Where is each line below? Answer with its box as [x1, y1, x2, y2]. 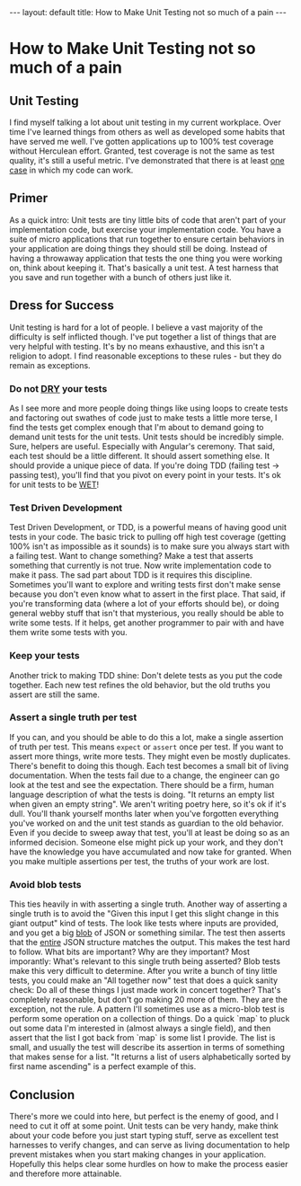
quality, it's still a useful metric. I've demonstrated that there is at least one [9, 155, 285, 165]
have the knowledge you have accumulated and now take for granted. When [9, 846, 292, 857]
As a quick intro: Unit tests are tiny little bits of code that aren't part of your [9, 214, 287, 226]
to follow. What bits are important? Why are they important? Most [9, 946, 250, 958]
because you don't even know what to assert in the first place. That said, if [9, 589, 286, 599]
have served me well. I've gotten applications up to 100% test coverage [9, 137, 274, 146]
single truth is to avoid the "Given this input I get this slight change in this [9, 908, 279, 919]
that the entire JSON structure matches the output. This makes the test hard [9, 937, 290, 948]
